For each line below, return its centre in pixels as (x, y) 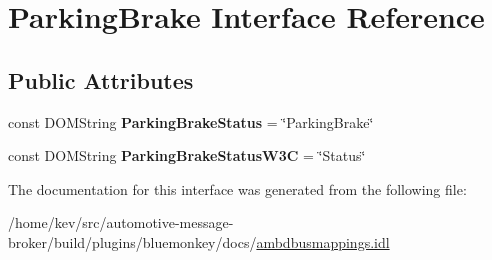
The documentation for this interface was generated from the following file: (237, 188)
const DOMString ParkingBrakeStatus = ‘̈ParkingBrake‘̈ (191, 121)
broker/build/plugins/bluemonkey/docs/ (132, 241)
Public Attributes (101, 79)
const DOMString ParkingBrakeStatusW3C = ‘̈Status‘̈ (187, 155)
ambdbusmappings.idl (323, 241)
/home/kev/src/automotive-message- (121, 222)
